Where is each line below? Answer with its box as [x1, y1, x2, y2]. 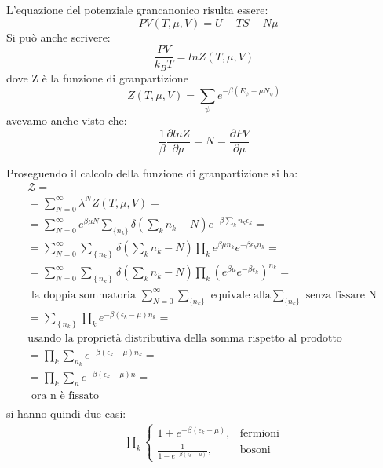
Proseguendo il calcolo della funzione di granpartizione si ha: [6, 164, 298, 181]
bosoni [239, 444, 271, 456]
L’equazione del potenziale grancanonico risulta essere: [6, 2, 268, 17]
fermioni [239, 427, 279, 439]
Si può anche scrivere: [6, 28, 111, 45]
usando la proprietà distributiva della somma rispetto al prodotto [27, 332, 342, 344]
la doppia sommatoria [31, 289, 136, 301]
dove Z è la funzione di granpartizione [6, 69, 188, 86]
